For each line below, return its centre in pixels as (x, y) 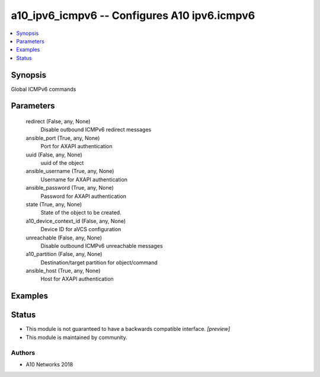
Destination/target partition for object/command (99, 262)
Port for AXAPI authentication (76, 146)
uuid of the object (62, 162)
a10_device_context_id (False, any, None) (76, 221)
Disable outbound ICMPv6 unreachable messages (102, 245)
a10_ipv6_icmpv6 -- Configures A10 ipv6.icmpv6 (133, 15)
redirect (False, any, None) (58, 122)
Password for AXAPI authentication (84, 196)
